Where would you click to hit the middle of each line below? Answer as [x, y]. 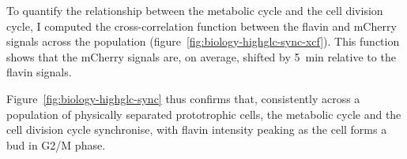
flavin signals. [39, 72]
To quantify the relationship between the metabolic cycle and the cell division [195, 10]
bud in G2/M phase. [56, 144]
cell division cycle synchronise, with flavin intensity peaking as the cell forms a [197, 129]
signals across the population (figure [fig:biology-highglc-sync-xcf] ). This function [203, 41]
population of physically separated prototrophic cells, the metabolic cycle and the [204, 114]
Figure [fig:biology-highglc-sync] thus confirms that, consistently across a [183, 98]
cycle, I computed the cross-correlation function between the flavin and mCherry [202, 26]
